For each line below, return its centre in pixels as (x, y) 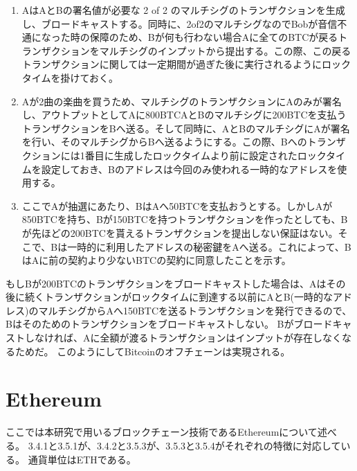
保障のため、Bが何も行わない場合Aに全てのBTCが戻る (214, 37)
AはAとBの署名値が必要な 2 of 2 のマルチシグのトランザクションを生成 (183, 10)
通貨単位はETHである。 (82, 459)
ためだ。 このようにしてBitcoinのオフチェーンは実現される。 (153, 351)
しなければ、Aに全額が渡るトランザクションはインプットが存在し (174, 338)
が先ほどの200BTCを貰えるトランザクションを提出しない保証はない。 (180, 232)
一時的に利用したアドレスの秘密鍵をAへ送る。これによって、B (209, 246)
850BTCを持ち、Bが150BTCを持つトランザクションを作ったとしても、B (185, 219)
